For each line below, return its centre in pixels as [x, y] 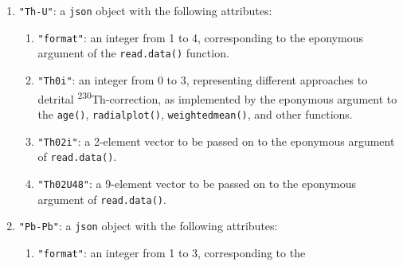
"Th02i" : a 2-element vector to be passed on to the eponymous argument [216, 141]
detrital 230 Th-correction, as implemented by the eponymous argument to [217, 97]
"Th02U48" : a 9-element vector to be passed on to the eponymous [197, 183]
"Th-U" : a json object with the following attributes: [145, 10]
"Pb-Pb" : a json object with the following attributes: [148, 226]
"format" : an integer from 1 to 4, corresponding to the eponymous [200, 37]
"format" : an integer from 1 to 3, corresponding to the [172, 252]
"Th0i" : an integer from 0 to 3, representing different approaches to [203, 79]
